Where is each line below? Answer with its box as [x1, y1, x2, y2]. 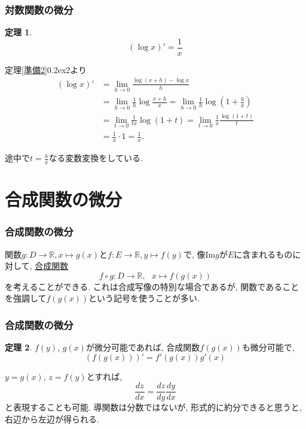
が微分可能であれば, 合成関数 [85, 341, 200, 354]
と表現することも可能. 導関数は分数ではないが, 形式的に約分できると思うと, [5, 401, 302, 413]
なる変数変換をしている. [48, 152, 143, 164]
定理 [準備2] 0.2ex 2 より [5, 63, 87, 75]
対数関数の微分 [5, 2, 74, 17]
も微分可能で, [241, 341, 295, 354]
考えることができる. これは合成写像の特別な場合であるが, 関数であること [13, 280, 299, 292]
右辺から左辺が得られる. [5, 413, 99, 425]
